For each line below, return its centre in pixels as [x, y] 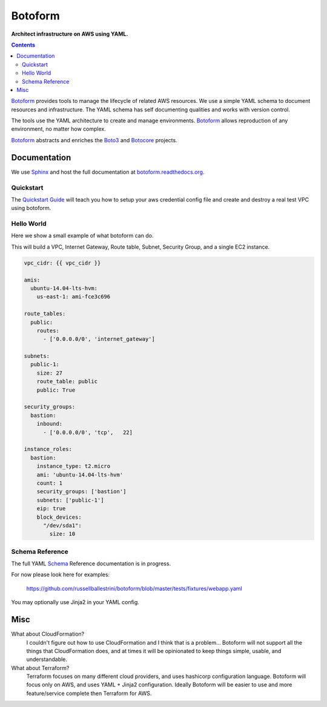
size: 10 [62, 534]
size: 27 [50, 373]
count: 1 [50, 483]
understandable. [47, 659]
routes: [48, 330]
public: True [56, 390]
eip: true [51, 509]
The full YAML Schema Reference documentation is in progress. [91, 564]
